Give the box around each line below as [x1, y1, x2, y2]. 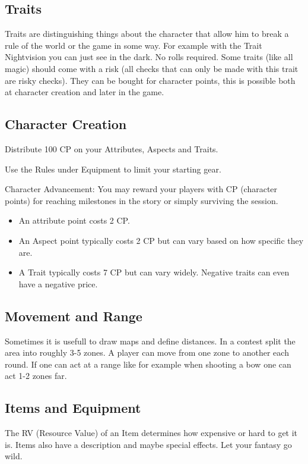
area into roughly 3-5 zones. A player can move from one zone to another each [5, 346, 289, 359]
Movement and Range [5, 306, 142, 325]
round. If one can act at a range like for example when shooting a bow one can [5, 358, 291, 370]
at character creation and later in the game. [5, 86, 164, 98]
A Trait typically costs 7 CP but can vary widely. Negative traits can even [18, 266, 290, 278]
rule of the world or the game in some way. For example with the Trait [5, 39, 262, 51]
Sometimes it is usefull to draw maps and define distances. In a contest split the [5, 334, 296, 347]
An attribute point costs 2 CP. [18, 214, 130, 227]
